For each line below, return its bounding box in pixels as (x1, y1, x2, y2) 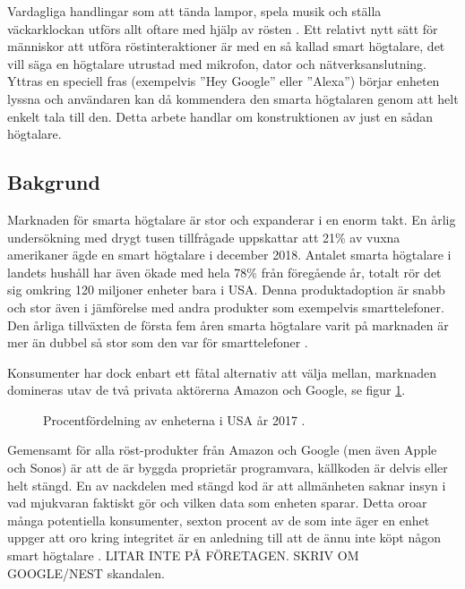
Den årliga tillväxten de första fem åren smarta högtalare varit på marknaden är (7, 315, 449, 334)
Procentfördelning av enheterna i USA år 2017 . (43, 410, 306, 429)
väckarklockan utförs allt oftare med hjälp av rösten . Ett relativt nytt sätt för (7, 19, 438, 38)
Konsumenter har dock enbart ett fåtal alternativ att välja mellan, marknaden (7, 363, 437, 381)
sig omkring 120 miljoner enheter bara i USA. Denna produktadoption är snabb (7, 280, 445, 299)
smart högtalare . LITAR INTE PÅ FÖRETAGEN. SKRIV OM (7, 546, 359, 565)
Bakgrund (7, 168, 100, 196)
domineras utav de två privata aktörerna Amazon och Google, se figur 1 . (7, 380, 406, 399)
